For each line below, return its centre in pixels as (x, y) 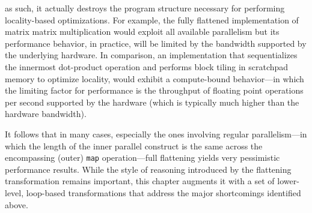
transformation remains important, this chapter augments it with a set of (140, 181)
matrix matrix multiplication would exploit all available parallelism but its (142, 31)
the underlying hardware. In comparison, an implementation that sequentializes (151, 55)
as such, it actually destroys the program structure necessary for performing (145, 8)
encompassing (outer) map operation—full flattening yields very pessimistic (142, 157)
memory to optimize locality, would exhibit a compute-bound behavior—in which (154, 78)
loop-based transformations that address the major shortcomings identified (164, 192)
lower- (288, 181)
